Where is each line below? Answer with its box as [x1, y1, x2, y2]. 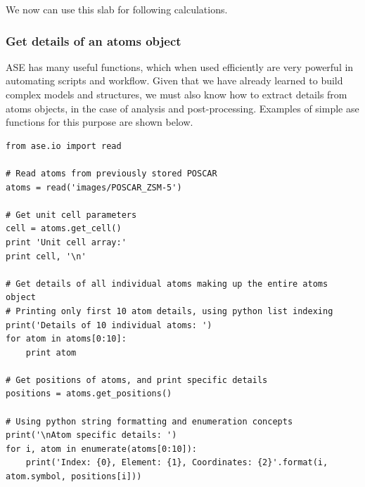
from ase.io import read [6, 141, 122, 151]
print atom [25, 347, 77, 358]
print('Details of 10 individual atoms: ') [6, 320, 212, 330]
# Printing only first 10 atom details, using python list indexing [6, 306, 333, 316]
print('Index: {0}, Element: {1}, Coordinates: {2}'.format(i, [25, 457, 328, 468]
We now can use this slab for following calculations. [6, 2, 228, 16]
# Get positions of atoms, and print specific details [6, 375, 268, 385]
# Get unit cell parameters [6, 209, 137, 220]
